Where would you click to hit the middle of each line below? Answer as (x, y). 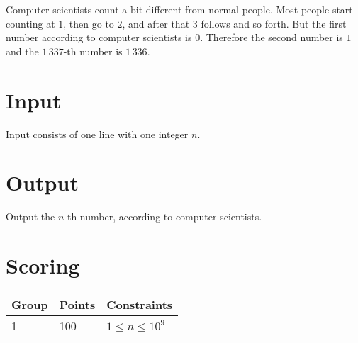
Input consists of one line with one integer (97, 134)
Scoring (43, 265)
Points (77, 304)
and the (22, 51)
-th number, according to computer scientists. (163, 217)
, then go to (89, 23)
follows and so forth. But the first (274, 23)
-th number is (93, 51)
